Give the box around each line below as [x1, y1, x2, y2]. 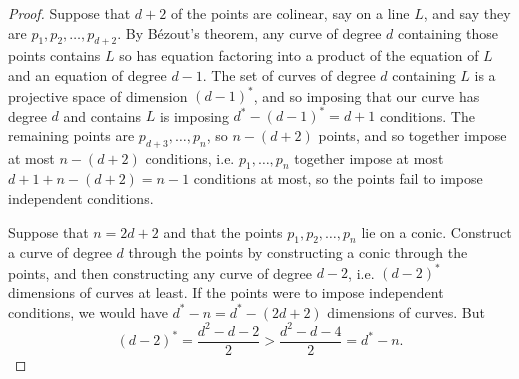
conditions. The [379, 105, 475, 126]
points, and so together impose [318, 124, 507, 145]
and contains [63, 105, 142, 126]
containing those [397, 22, 499, 43]
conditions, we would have [8, 301, 168, 322]
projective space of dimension [8, 85, 188, 106]
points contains [8, 45, 101, 66]
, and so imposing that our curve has [253, 85, 480, 106]
